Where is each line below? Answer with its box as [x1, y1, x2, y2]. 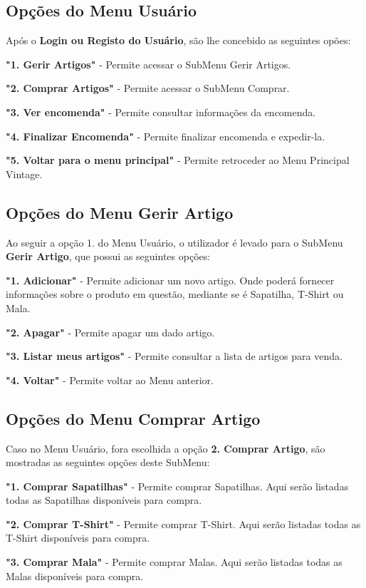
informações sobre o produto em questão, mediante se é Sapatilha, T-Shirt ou [6, 287, 344, 301]
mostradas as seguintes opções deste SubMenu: [6, 455, 210, 470]
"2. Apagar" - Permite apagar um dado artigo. [6, 324, 215, 339]
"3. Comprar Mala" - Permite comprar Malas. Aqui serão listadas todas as [6, 555, 343, 569]
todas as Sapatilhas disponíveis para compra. [6, 492, 202, 507]
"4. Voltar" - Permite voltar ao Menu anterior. [6, 372, 214, 387]
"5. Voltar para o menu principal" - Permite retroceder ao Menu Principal [6, 153, 350, 167]
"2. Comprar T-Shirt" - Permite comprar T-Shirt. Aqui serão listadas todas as [6, 516, 361, 531]
